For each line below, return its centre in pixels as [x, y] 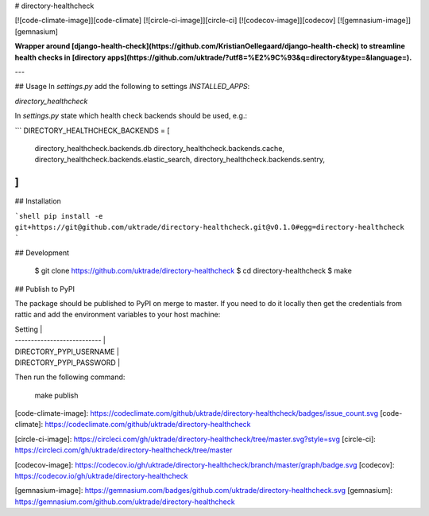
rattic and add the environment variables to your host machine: [118, 315]
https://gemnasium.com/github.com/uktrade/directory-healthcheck [125, 502]
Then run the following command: [70, 377]
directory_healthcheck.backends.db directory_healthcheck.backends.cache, [160, 148]
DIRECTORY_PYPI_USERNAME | [67, 351]
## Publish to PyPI [45, 289]
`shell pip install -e [59, 216]
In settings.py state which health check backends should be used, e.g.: [131, 116]
